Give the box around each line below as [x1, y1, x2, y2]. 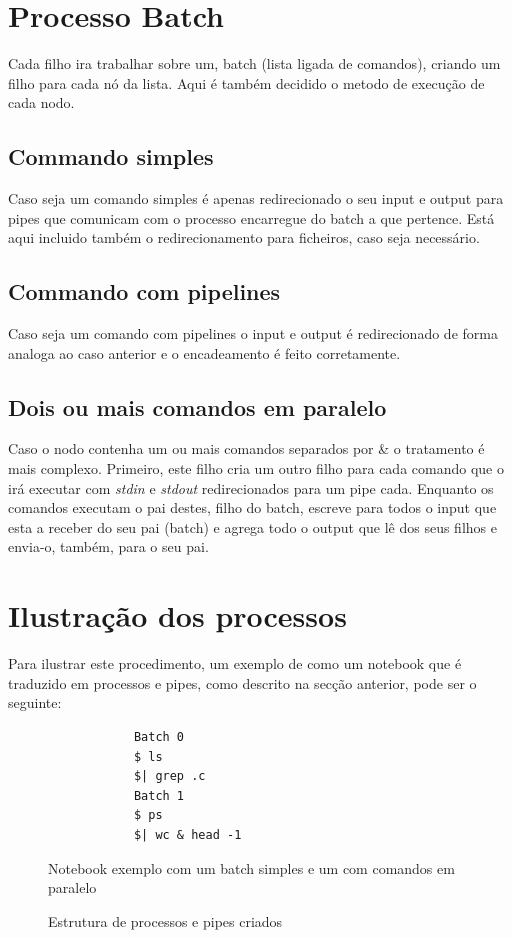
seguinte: [8, 692, 62, 713]
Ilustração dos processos [8, 595, 347, 636]
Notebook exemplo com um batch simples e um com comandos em [48, 857, 455, 878]
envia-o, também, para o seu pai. [8, 536, 209, 557]
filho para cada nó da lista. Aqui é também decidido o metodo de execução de [8, 72, 485, 93]
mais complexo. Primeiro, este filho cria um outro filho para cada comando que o [8, 458, 504, 479]
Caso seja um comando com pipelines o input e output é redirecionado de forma [8, 323, 498, 344]
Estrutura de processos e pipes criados [48, 910, 283, 931]
